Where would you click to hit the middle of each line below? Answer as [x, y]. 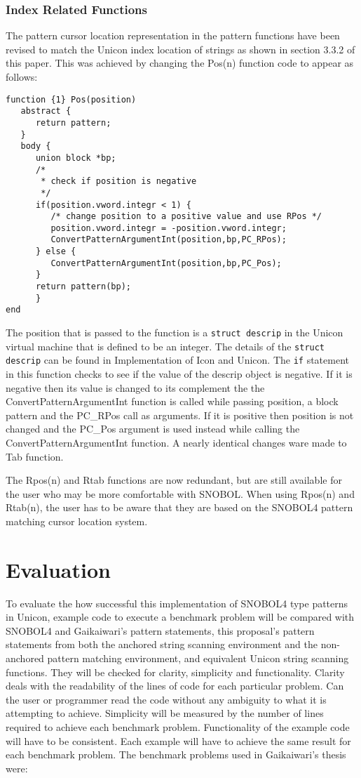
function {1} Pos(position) [71, 99]
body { [36, 146]
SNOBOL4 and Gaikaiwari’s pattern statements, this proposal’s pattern [160, 630]
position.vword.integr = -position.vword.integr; [169, 228]
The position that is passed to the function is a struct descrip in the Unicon [175, 332]
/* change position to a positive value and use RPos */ [186, 217]
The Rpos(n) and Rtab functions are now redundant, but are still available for [174, 480]
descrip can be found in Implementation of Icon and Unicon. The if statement [177, 360]
